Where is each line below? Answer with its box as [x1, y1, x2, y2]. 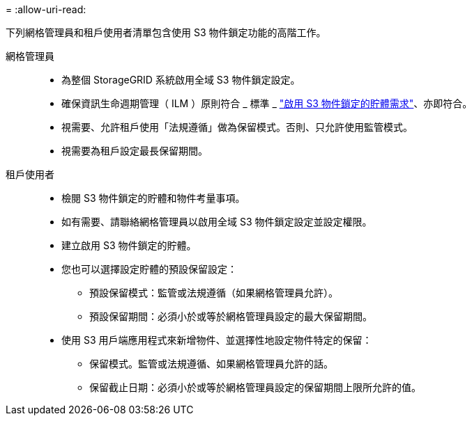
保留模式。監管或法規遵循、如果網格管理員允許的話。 [89, 358, 333, 370]
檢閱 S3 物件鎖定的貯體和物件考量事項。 [61, 192, 245, 204]
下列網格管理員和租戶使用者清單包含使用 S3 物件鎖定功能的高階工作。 [6, 26, 326, 38]
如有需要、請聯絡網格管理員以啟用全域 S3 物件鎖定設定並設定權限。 [61, 216, 372, 228]
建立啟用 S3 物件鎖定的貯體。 [61, 239, 197, 251]
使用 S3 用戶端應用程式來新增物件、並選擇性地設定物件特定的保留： [61, 334, 372, 346]
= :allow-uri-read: [6, 3, 86, 15]
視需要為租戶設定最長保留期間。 [61, 145, 208, 157]
